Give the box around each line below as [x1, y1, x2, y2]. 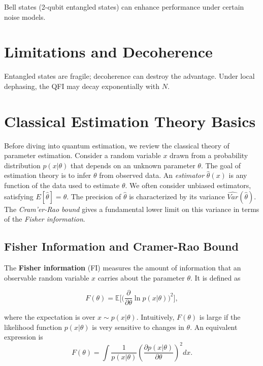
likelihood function [4, 321, 62, 332]
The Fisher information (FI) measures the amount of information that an [4, 262, 241, 272]
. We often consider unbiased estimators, [125, 180, 251, 190]
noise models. [4, 11, 46, 22]
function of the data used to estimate [4, 180, 120, 190]
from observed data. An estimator [99, 170, 205, 180]
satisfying [4, 191, 34, 201]
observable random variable [4, 272, 89, 283]
